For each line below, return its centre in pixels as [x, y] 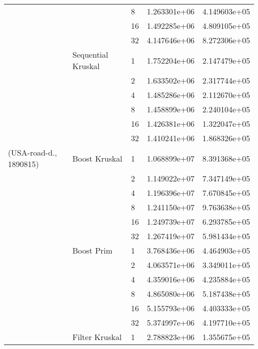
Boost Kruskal [97, 158]
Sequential [91, 54]
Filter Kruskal [97, 337]
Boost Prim [93, 250]
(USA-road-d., [32, 152]
